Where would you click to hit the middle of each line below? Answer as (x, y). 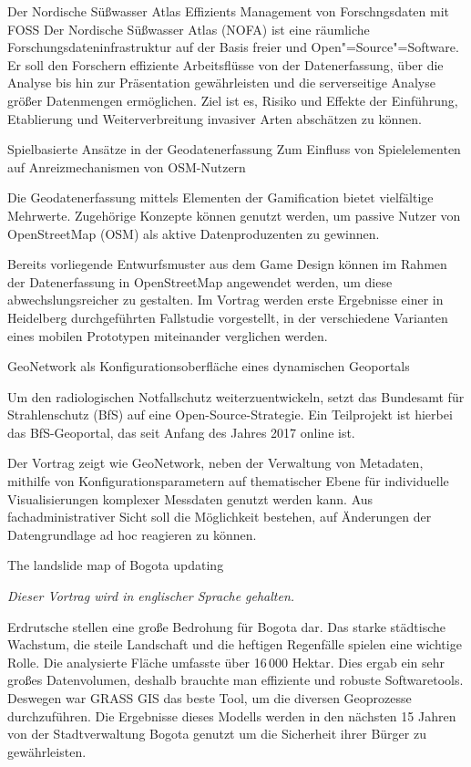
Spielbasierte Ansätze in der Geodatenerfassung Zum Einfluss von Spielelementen (234, 149)
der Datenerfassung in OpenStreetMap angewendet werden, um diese (200, 281)
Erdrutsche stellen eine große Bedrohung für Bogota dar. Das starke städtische (226, 626)
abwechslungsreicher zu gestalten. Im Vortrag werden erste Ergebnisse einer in (225, 300)
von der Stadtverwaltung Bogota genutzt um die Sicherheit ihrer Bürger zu (217, 734)
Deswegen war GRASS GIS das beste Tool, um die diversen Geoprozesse (210, 698)
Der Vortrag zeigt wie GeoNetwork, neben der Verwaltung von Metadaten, (215, 463)
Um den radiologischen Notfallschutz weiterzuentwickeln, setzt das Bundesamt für (236, 396)
